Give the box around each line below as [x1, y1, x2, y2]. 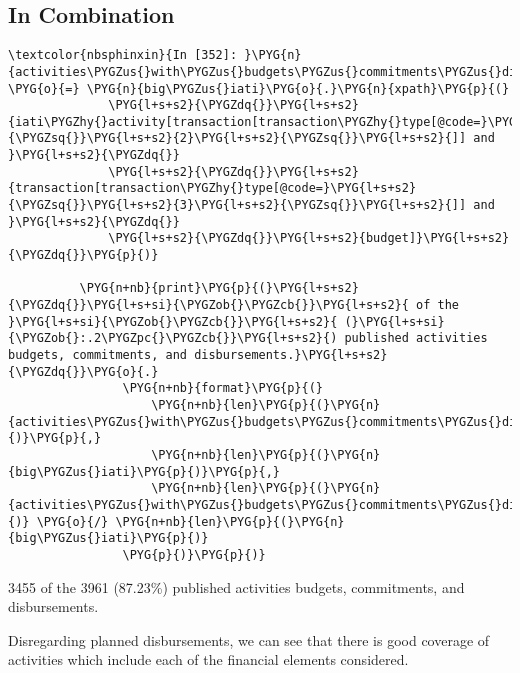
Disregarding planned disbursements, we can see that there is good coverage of [8, 629, 490, 650]
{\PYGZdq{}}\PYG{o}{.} [8, 364, 159, 379]
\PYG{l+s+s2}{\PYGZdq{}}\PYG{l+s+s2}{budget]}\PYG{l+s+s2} [108, 231, 510, 246]
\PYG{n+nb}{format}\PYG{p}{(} [122, 381, 323, 396]
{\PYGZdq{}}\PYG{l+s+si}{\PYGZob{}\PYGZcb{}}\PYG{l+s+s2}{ [8, 298, 409, 313]
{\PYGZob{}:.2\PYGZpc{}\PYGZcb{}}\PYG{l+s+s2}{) [8, 331, 338, 346]
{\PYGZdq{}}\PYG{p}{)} [8, 248, 159, 263]
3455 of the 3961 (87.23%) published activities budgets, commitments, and [8, 576, 465, 597]
